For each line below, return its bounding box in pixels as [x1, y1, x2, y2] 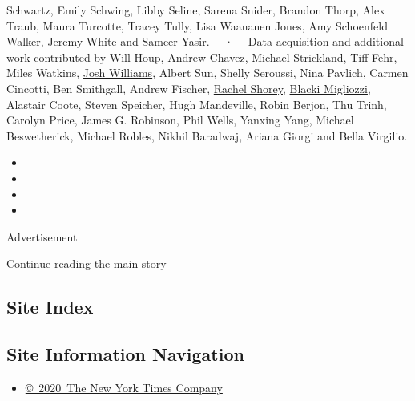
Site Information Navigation [6, 342, 244, 367]
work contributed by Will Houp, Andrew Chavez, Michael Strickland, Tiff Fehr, [6, 48, 397, 65]
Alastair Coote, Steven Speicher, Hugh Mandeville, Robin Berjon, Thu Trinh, [6, 95, 387, 112]
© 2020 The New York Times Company [25, 379, 223, 395]
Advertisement [6, 228, 78, 245]
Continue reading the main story [6, 255, 167, 272]
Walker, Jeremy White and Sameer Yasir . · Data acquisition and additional [6, 33, 404, 50]
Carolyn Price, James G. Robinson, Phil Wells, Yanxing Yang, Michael [6, 111, 354, 128]
